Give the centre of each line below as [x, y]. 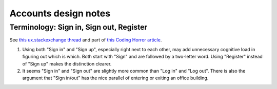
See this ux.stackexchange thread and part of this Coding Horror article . [86, 40]
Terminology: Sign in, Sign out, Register [78, 27]
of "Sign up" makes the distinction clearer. [67, 63]
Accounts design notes [60, 13]
